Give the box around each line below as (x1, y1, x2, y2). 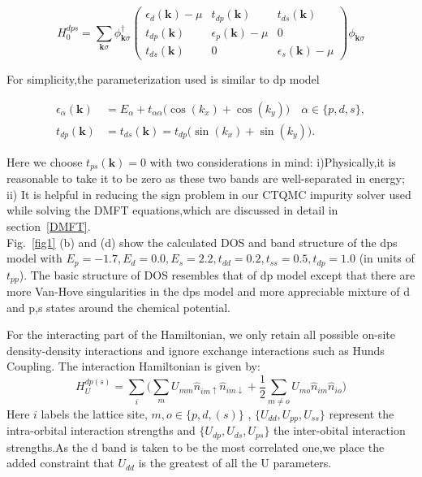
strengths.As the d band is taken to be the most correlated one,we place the (6, 438, 385, 455)
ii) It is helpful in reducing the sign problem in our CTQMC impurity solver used (6, 185, 411, 202)
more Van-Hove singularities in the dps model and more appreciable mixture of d (6, 283, 411, 300)
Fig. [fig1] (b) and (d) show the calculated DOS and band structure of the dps (6, 233, 398, 250)
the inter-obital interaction (273, 422, 406, 439)
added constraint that (6, 454, 114, 471)
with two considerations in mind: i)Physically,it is (149, 153, 396, 170)
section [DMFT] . (6, 217, 91, 234)
